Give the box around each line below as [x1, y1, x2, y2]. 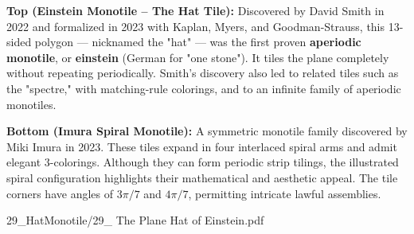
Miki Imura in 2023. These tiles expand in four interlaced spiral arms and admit [6, 138, 397, 154]
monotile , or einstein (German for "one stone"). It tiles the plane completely [6, 49, 389, 65]
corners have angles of [6, 185, 113, 201]
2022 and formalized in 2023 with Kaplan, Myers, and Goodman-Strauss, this [6, 18, 385, 34]
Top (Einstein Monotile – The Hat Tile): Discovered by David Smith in [6, 2, 385, 18]
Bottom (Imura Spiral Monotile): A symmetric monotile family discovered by [6, 123, 408, 139]
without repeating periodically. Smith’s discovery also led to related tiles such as [6, 64, 399, 81]
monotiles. [6, 96, 57, 112]
